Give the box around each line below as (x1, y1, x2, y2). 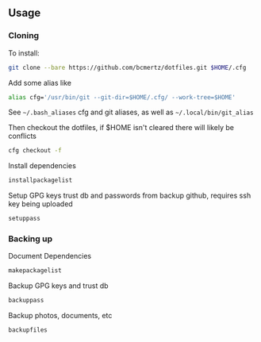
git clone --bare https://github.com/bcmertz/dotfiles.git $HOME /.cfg (8, 63, 247, 71)
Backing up (8, 233, 53, 244)
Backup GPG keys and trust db (8, 281, 109, 290)
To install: (8, 48, 40, 58)
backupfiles (8, 326, 48, 334)
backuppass (8, 297, 44, 305)
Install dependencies (8, 161, 77, 171)
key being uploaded (8, 199, 73, 209)
